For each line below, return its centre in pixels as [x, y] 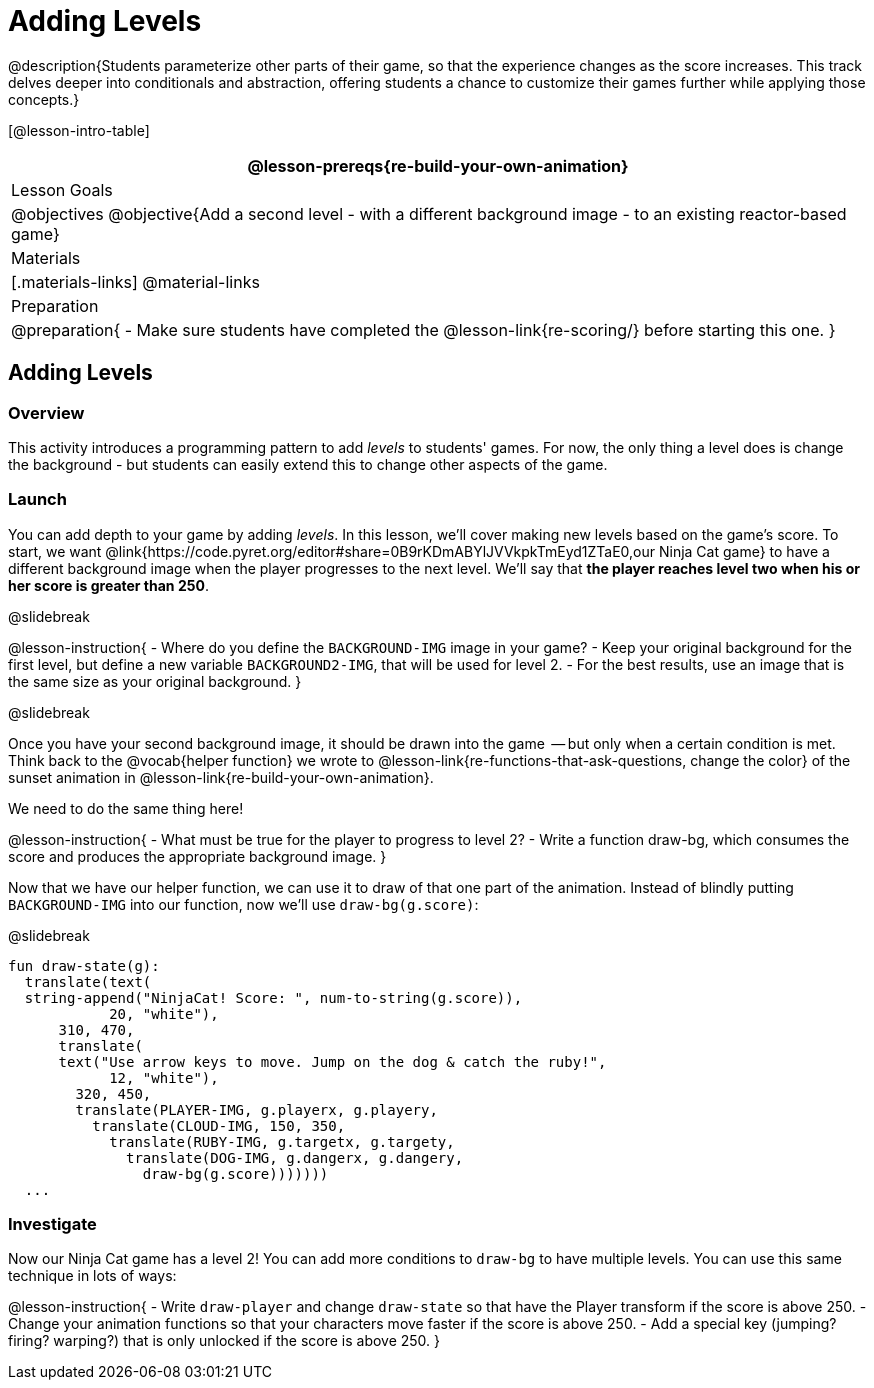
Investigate [52, 1224]
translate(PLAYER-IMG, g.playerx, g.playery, [256, 1109]
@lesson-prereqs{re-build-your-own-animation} [438, 165]
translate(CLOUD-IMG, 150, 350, [219, 1125]
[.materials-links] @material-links [135, 281]
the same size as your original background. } [155, 681]
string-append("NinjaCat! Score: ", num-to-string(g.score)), [273, 997]
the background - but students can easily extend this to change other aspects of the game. [308, 464]
